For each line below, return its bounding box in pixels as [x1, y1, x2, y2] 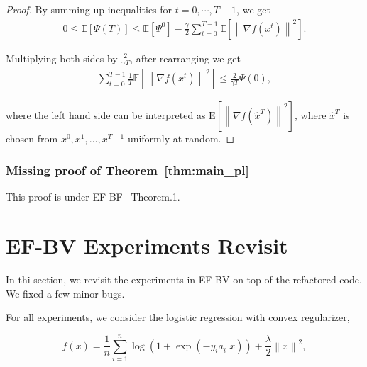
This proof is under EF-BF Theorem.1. [6, 189, 180, 204]
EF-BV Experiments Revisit [6, 231, 288, 260]
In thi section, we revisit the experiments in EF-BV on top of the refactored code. [6, 272, 362, 287]
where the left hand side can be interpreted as [6, 108, 206, 123]
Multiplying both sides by [6, 50, 118, 65]
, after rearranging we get [130, 50, 241, 65]
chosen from [6, 131, 58, 146]
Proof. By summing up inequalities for [6, 2, 172, 16]
